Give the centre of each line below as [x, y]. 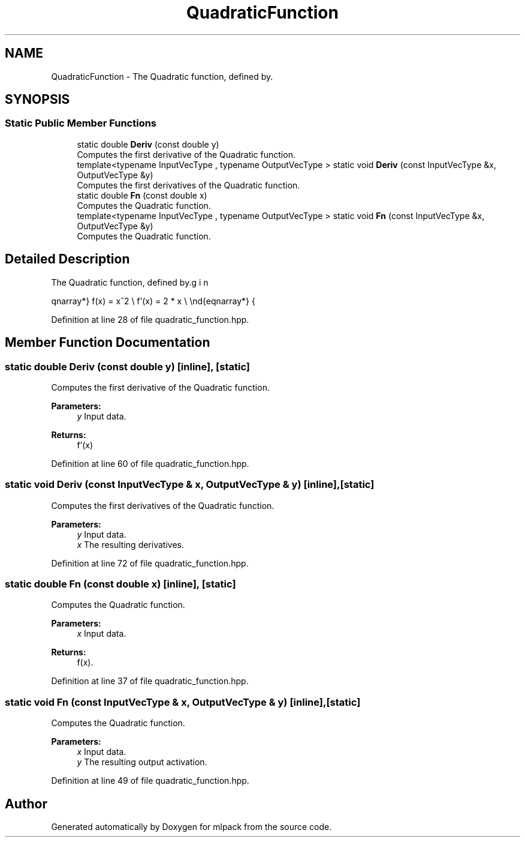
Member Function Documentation [108, 343]
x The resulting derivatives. [130, 544]
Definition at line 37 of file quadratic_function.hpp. [150, 681]
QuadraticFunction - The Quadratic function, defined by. [162, 76]
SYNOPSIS [37, 100]
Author [26, 804]
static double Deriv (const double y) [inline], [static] [127, 366]
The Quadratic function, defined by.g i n [130, 282]
